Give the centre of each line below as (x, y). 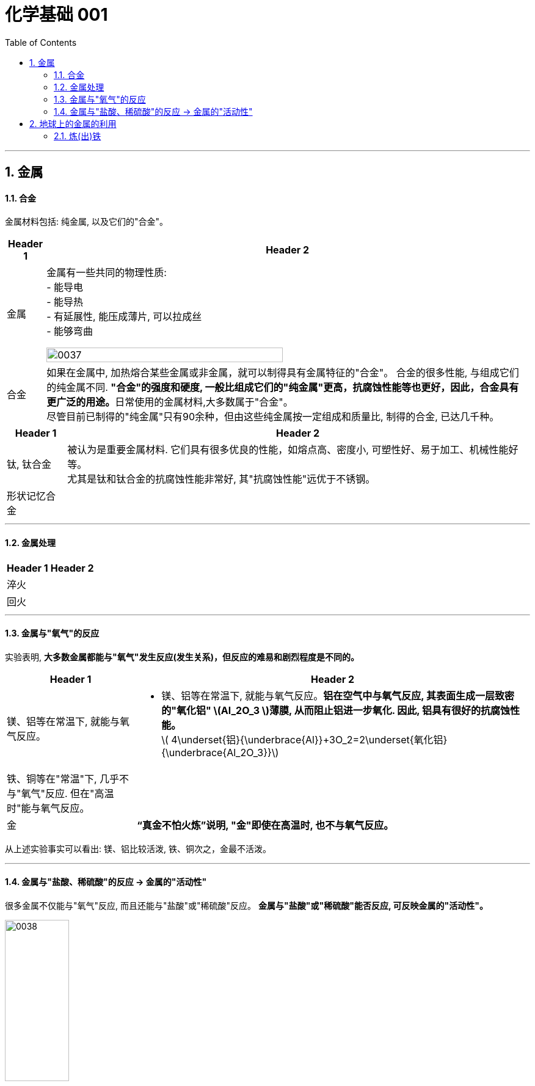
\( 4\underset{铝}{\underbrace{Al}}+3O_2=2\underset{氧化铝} (304, 739)
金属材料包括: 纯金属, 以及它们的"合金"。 (86, 222)
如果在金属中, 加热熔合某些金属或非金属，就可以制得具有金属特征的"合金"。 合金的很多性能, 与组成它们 (283, 373)
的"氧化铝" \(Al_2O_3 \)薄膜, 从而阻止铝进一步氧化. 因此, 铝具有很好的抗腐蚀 (336, 710)
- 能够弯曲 (70, 331)
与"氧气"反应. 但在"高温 (60, 793)
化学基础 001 (56, 15)
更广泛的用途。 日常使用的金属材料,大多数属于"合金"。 (170, 402)
